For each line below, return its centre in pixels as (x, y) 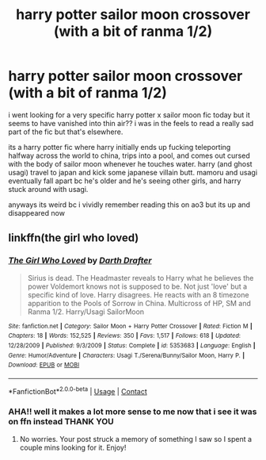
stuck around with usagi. (48, 189)
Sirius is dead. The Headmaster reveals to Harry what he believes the (141, 278)
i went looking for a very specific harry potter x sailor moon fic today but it (129, 115)
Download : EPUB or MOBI (44, 365)
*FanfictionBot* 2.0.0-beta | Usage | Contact (78, 390)
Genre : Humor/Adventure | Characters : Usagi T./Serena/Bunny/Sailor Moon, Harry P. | (127, 355)
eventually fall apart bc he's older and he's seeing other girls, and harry (125, 181)
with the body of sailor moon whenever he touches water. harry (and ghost (130, 163)
